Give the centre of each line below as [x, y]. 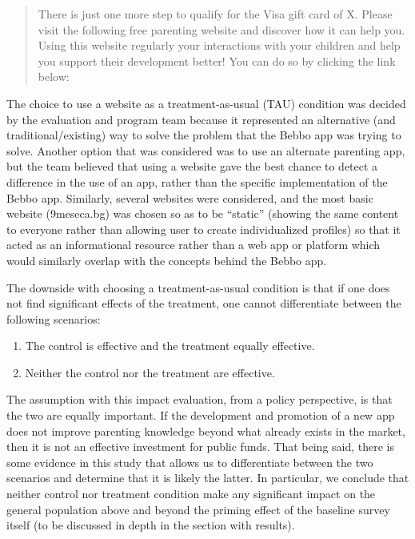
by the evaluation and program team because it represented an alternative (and [201, 119]
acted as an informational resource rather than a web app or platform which [194, 245]
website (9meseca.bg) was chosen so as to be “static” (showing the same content [203, 213]
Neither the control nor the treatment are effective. [150, 372]
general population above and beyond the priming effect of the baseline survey [198, 509]
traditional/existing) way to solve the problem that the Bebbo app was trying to [204, 135]
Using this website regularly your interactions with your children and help [219, 45]
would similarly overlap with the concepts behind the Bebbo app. [167, 260]
